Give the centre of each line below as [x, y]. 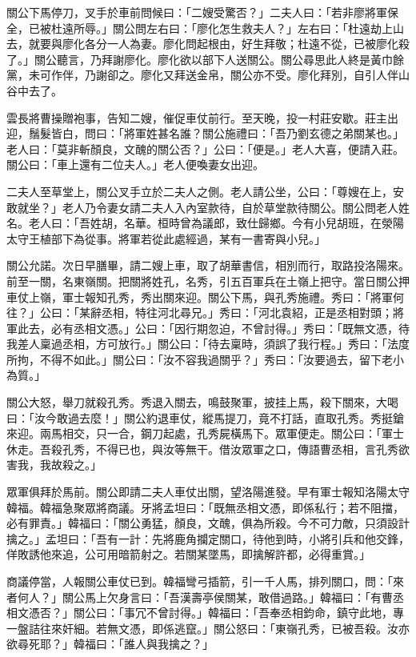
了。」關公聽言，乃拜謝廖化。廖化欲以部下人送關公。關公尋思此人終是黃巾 [200, 59]
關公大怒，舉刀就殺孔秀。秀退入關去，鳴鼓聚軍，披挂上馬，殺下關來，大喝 [202, 402]
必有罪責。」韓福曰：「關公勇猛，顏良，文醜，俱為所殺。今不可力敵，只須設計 [208, 523]
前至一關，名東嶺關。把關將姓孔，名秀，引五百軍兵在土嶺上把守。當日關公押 [208, 280]
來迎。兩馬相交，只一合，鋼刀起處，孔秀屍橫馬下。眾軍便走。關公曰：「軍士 [205, 433]
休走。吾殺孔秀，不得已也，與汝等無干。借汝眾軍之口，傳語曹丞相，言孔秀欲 [208, 449]
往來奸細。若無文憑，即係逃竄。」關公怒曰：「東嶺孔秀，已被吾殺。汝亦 [224, 628]
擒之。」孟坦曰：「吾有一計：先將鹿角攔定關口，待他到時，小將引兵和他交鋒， [208, 538]
